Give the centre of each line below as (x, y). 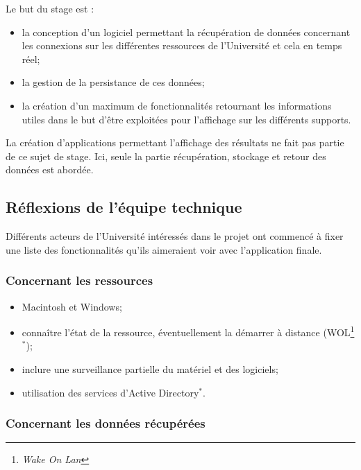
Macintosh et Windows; (72, 306)
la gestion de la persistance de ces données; (113, 82)
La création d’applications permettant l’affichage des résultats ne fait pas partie (175, 142)
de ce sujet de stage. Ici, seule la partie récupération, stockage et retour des (166, 156)
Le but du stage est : (50, 8)
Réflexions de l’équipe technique (124, 207)
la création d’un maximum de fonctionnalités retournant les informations (177, 105)
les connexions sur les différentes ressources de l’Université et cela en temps (182, 45)
